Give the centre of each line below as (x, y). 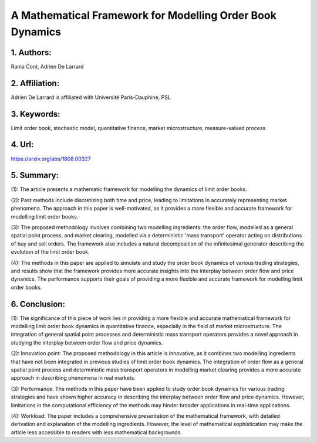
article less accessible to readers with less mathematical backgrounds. (96, 432)
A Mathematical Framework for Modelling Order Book (144, 15)
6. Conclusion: (38, 304)
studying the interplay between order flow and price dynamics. (87, 342)
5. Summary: (35, 176)
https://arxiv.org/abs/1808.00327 (51, 159)
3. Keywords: (36, 114)
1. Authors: (31, 52)
